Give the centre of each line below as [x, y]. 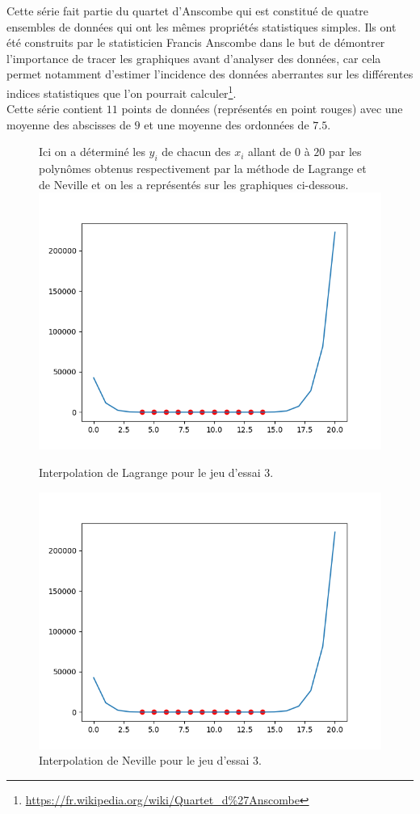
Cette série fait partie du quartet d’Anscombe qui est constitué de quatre [188, 11]
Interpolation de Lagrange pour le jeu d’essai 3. [156, 472]
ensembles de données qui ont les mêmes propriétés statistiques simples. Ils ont [202, 26]
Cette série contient [55, 109]
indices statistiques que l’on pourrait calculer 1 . [122, 91]
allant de [270, 152]
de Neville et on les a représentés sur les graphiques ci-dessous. [194, 184]
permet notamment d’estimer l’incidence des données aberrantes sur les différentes [210, 74]
